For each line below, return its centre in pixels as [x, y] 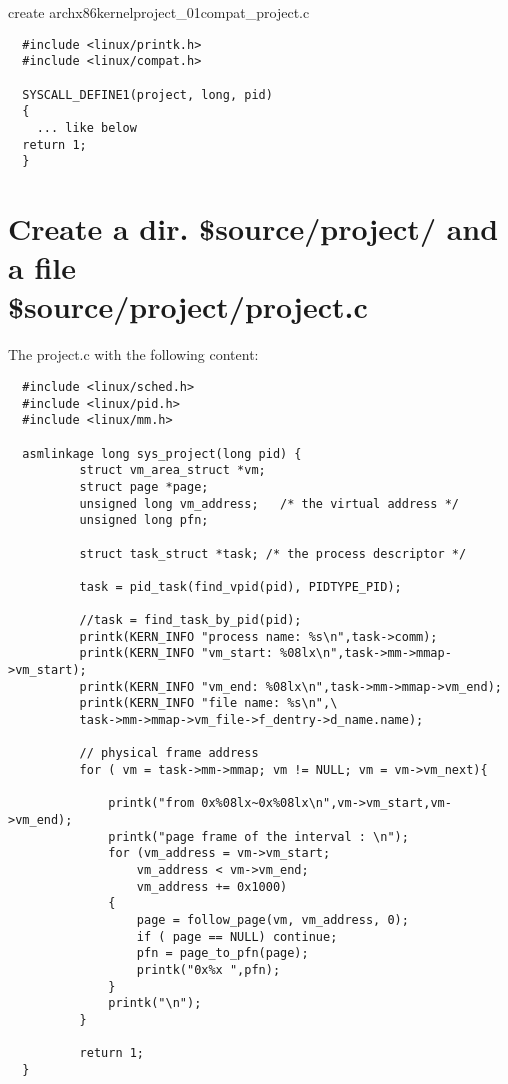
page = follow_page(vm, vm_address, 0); [272, 919]
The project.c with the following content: [133, 354]
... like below [86, 127]
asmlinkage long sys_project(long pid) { [162, 453]
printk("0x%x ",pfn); [208, 969]
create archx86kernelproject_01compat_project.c [159, 12]
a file [42, 267]
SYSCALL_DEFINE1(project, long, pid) [147, 94]
